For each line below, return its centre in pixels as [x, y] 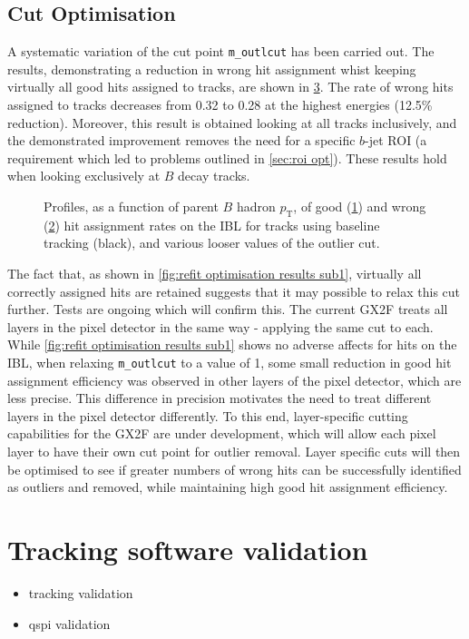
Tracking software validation [188, 549]
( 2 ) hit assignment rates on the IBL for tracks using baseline [212, 225]
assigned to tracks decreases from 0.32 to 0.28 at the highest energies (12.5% [220, 105]
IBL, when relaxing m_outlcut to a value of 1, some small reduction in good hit [230, 362]
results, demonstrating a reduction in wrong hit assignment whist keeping [212, 69]
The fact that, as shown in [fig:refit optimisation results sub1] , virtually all [215, 273]
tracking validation [81, 592]
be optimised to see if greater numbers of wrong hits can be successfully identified [234, 469]
